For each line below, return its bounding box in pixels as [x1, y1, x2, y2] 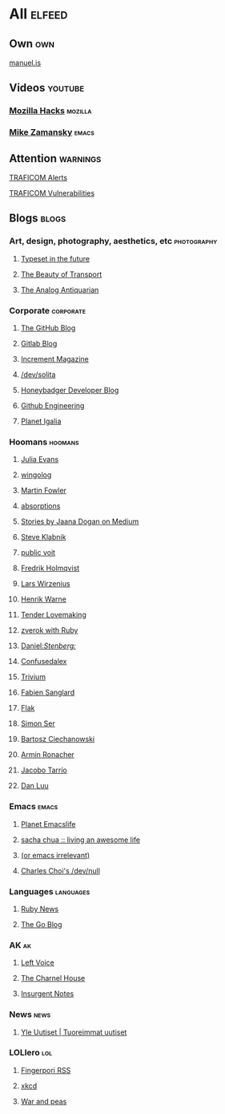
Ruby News [20, 904, 59, 913]
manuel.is [9, 58, 42, 67]
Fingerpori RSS [20, 1065, 71, 1075]
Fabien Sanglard [20, 687, 75, 698]
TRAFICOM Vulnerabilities [9, 188, 95, 198]
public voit [20, 548, 55, 557]
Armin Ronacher [20, 750, 74, 760]
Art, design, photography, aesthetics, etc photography [9, 236, 218, 247]
